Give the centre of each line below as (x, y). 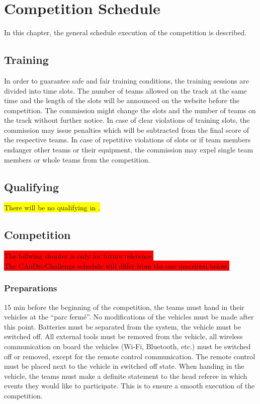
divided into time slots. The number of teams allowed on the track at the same (125, 90)
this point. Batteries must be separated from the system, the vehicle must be (122, 326)
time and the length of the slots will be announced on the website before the (122, 100)
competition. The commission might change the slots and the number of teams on (130, 110)
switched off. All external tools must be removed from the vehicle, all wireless (123, 336)
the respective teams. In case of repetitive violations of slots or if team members (127, 140)
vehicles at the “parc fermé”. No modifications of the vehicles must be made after (129, 317)
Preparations (31, 288)
